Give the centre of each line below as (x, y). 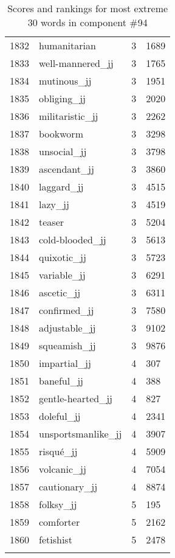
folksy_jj (58, 504)
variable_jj (62, 275)
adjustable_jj (67, 328)
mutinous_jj (65, 81)
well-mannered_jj (76, 63)
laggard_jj (61, 187)
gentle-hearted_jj (76, 398)
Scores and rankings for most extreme (88, 8)
